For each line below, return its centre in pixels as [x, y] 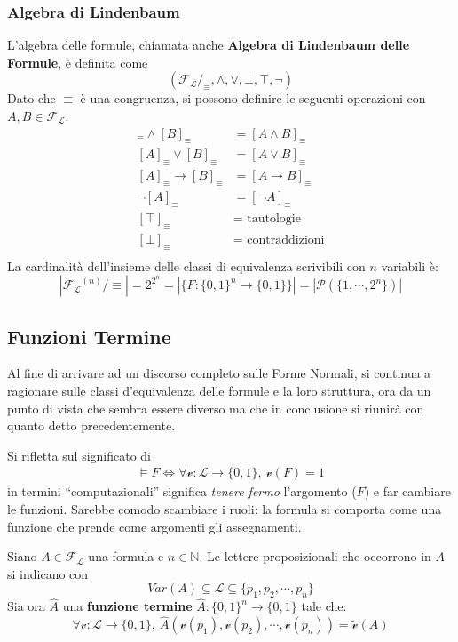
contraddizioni [286, 240]
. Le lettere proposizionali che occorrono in [315, 556]
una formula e [126, 556]
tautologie [274, 218]
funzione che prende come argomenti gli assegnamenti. [154, 526]
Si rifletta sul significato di [79, 455]
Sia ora [26, 606]
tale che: [324, 606]
